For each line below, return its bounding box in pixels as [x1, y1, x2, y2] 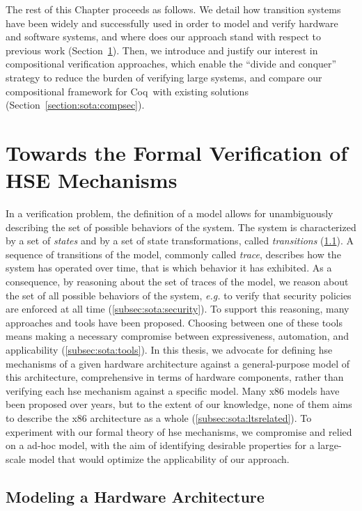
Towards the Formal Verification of [6, 138, 348, 166]
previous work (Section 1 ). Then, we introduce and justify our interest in [6, 42, 318, 57]
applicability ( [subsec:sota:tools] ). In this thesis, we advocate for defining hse [6, 343, 333, 356]
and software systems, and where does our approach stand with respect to [6, 29, 321, 44]
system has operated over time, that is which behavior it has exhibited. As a [6, 260, 332, 275]
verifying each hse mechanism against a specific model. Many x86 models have [6, 383, 340, 398]
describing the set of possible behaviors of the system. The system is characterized [6, 219, 356, 234]
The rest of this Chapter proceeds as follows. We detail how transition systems [6, 2, 341, 16]
